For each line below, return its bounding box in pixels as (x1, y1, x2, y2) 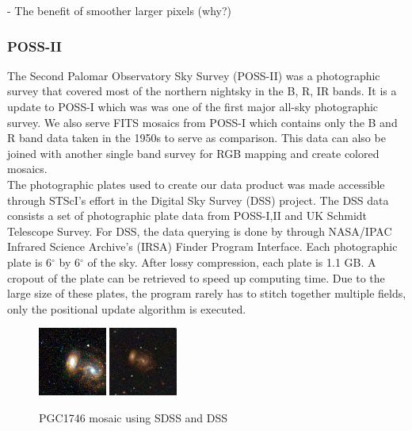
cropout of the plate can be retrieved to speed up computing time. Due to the (7, 269, 385, 286)
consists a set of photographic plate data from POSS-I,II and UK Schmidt (7, 207, 368, 224)
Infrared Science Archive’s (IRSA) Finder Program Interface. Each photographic (7, 238, 398, 255)
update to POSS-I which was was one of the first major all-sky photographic (7, 98, 379, 114)
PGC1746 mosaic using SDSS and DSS (39, 409, 228, 425)
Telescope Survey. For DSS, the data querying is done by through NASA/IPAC (7, 222, 392, 239)
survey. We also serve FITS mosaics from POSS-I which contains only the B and (7, 114, 398, 130)
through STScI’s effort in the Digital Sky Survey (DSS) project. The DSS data (7, 191, 389, 208)
